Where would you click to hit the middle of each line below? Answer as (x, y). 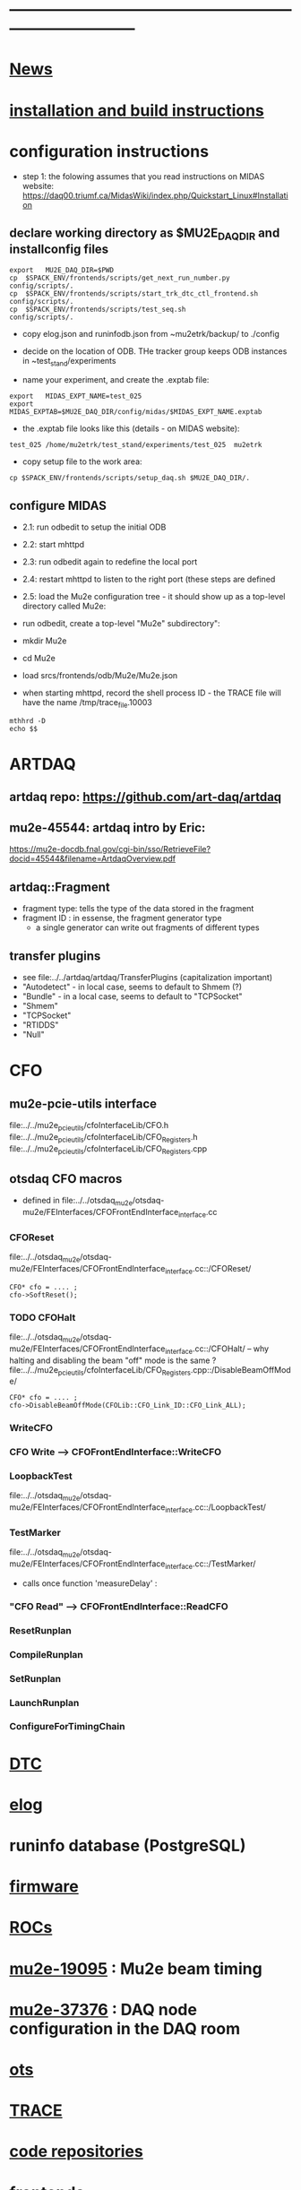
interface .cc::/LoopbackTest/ (216, 1509)
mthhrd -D (28, 720)
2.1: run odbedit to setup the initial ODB (94, 527)
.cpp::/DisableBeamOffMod (241, 1369)
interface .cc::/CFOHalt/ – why (217, 1349)
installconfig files (59, 250)
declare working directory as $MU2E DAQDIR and (145, 234)
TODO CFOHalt (43, 1317)
